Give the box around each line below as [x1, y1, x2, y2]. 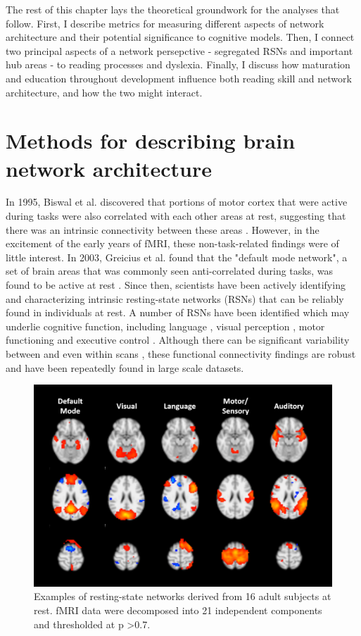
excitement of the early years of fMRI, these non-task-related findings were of [6, 236, 339, 251]
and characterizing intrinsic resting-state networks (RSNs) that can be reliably [6, 291, 344, 306]
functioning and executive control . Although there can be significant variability [6, 332, 350, 347]
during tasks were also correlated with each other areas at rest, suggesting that [6, 208, 346, 223]
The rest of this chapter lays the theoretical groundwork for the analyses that [6, 2, 340, 16]
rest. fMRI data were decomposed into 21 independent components [34, 602, 322, 617]
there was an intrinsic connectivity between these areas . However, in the [6, 222, 319, 237]
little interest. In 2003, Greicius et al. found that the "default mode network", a [6, 249, 348, 264]
